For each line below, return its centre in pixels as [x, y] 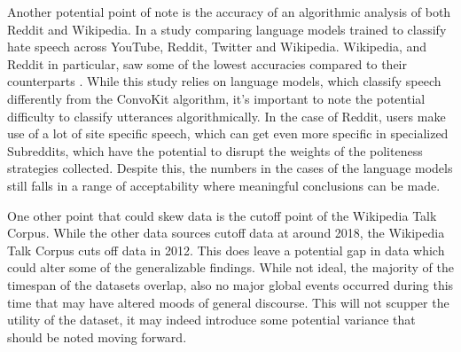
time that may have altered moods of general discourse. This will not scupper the [228, 302]
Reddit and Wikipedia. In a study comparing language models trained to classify [227, 29]
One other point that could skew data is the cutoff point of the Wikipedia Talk [222, 215]
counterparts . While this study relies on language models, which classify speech [224, 81]
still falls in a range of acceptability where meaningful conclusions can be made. [224, 185]
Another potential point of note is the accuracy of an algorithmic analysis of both [229, 12]
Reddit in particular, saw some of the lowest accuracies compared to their [207, 63]
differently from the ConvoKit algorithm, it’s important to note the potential [216, 98]
